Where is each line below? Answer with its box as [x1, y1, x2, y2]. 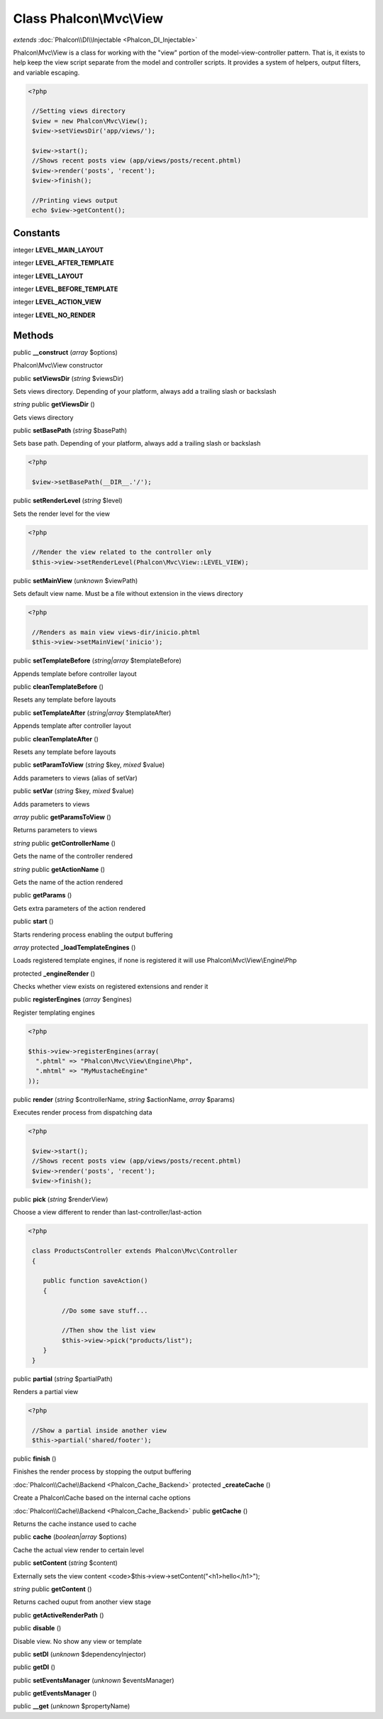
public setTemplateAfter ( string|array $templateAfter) [13, 708, 172, 717]
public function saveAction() [43, 1277, 148, 1285]
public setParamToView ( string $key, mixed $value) [13, 761, 165, 769]
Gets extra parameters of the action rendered [13, 904, 146, 912]
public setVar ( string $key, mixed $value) [13, 787, 134, 795]
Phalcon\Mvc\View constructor [13, 361, 104, 370]
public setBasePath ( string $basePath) [13, 426, 128, 435]
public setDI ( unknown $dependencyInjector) [13, 1649, 147, 1658]
